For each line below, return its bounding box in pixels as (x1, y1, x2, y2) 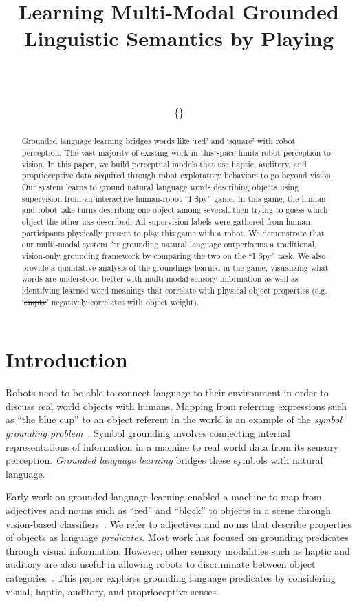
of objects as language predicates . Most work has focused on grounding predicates (6, 530, 349, 544)
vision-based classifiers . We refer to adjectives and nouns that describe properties (6, 516, 351, 531)
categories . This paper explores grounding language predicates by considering (6, 570, 336, 584)
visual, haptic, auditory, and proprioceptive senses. (6, 584, 219, 598)
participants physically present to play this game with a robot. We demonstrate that (21, 227, 325, 238)
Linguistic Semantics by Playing (24, 24, 334, 52)
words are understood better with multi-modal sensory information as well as (21, 273, 299, 285)
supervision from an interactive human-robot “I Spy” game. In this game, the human (21, 192, 326, 204)
